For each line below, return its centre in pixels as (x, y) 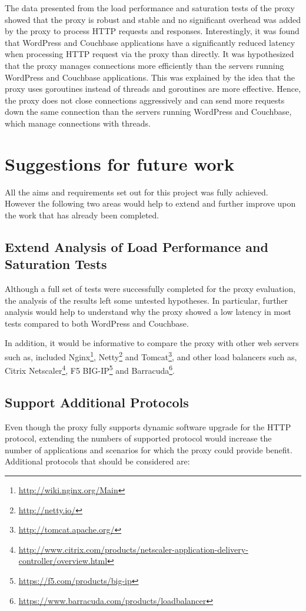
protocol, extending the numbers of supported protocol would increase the (138, 438)
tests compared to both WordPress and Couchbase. (97, 323)
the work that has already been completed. (82, 215)
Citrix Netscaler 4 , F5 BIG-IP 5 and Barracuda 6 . (90, 369)
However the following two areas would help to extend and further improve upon (150, 203)
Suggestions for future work (119, 163)
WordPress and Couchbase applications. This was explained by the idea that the (150, 77)
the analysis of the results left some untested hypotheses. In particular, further (147, 300)
